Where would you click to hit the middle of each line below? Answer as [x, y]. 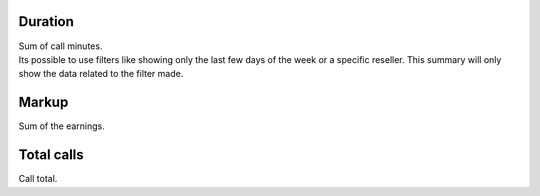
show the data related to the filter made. [101, 74]
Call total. [38, 179]
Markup [43, 102]
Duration [46, 21]
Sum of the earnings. [61, 126]
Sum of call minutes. [60, 46]
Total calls [51, 155]
